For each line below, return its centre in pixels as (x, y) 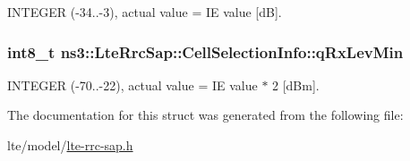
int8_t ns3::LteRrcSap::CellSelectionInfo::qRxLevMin (205, 51)
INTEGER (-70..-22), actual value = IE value (132, 85)
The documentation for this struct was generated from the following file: (205, 115)
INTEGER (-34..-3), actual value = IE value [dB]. (145, 12)
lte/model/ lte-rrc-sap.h (70, 145)
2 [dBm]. (296, 85)
